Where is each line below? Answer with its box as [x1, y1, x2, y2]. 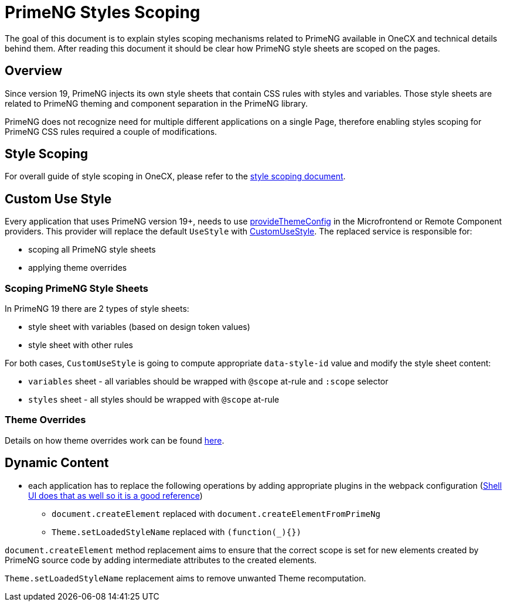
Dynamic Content [5, 455, 109, 471]
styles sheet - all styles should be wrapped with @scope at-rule [28, 394, 280, 405]
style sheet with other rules [28, 340, 133, 350]
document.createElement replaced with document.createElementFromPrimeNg [52, 508, 380, 519]
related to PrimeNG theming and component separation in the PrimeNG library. [5, 98, 308, 108]
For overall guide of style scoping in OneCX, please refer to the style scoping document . [5, 171, 346, 182]
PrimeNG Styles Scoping [5, 2, 200, 22]
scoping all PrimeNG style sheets [28, 244, 156, 255]
